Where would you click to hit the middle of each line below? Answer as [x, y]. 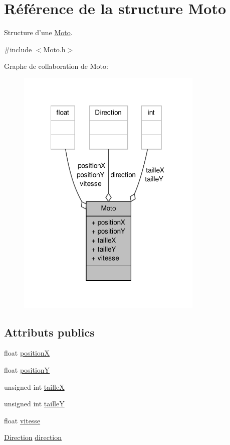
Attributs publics [49, 332]
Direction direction [33, 437]
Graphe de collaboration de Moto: [56, 66]
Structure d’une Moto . [38, 32]
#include [18, 49]
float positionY [27, 369]
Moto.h [54, 49]
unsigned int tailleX [34, 386]
